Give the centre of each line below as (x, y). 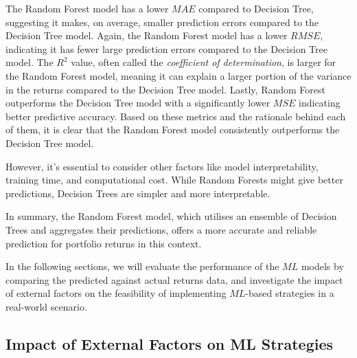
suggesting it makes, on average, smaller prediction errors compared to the (162, 22)
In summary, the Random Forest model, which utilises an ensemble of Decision (171, 216)
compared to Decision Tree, (256, 8)
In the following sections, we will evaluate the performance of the (142, 266)
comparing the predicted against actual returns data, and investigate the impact (174, 279)
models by (322, 266)
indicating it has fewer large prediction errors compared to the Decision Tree (166, 48)
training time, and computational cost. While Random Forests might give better (174, 180)
